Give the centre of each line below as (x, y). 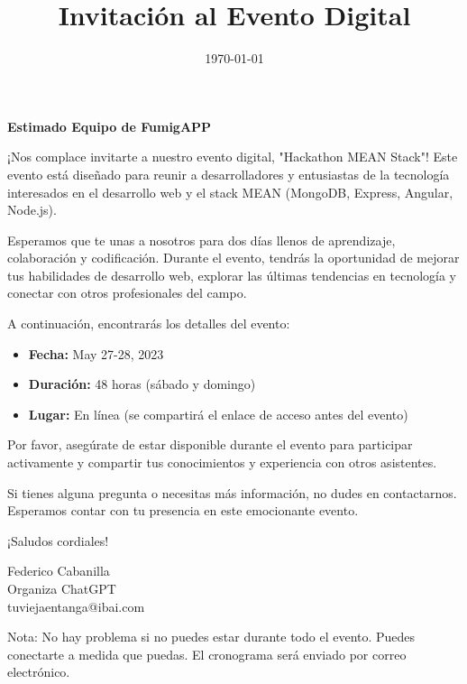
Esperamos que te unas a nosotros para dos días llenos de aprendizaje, (201, 240)
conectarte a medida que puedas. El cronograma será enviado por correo (207, 654)
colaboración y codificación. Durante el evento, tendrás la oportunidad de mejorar (233, 258)
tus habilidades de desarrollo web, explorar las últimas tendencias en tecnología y (232, 275)
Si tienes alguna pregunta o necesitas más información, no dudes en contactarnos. (232, 492)
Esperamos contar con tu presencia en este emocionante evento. (183, 510)
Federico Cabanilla (59, 571)
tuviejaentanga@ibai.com (76, 606)
